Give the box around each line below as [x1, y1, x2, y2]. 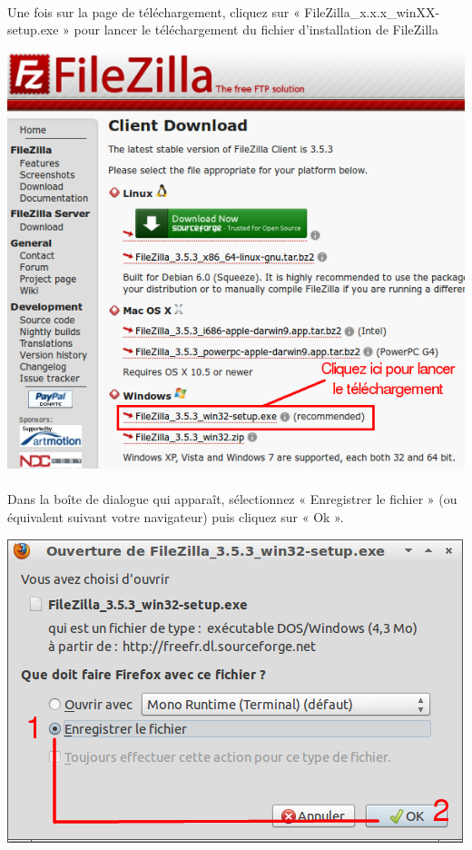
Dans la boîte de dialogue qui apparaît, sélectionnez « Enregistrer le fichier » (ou [7, 489, 457, 509]
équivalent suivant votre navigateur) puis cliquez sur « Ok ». [7, 508, 344, 527]
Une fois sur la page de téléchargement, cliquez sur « [7, 2, 300, 21]
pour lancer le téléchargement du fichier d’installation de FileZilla [74, 20, 438, 39]
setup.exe [7, 20, 59, 39]
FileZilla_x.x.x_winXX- [304, 2, 440, 21]
